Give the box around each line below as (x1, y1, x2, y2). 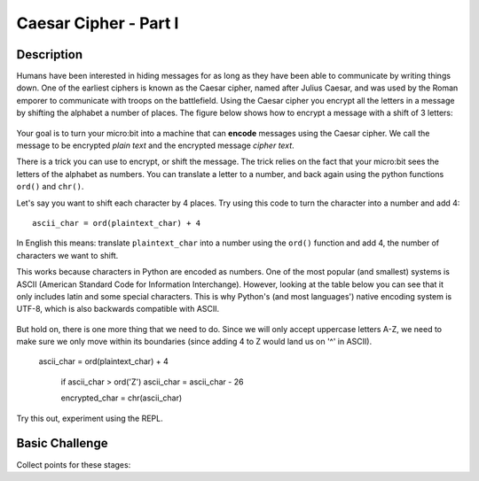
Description (16, 47, 83, 62)
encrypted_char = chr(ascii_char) (60, 392, 183, 403)
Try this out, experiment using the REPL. (16, 413, 163, 423)
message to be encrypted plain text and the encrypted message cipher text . (16, 140, 294, 151)
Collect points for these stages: (16, 459, 131, 469)
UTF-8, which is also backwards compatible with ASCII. (16, 304, 220, 314)
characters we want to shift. (16, 250, 119, 260)
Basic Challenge (16, 436, 108, 451)
